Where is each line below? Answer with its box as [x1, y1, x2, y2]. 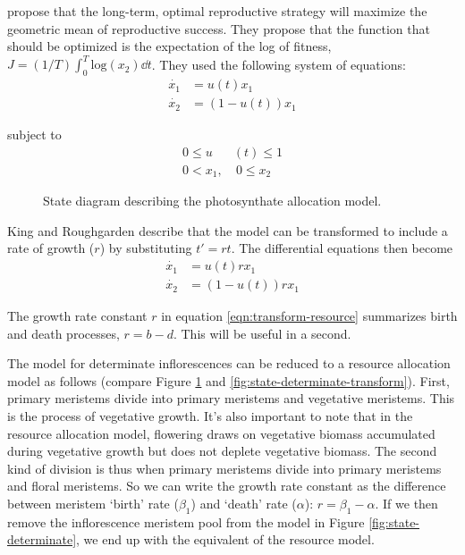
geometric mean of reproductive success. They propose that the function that [7, 19, 430, 38]
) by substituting [99, 239, 192, 257]
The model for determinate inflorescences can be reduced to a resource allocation [7, 354, 451, 373]
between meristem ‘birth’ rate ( [7, 494, 179, 513]
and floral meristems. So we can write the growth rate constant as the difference [7, 476, 446, 495]
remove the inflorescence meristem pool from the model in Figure [7, 512, 365, 531]
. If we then [375, 494, 438, 513]
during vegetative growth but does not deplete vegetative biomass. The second [7, 441, 437, 460]
